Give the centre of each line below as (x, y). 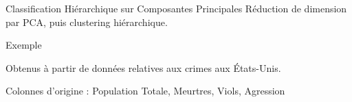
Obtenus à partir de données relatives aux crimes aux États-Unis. (143, 67)
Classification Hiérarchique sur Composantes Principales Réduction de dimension (176, 8)
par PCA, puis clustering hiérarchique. (87, 22)
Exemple (24, 45)
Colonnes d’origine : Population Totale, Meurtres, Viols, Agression (145, 91)
